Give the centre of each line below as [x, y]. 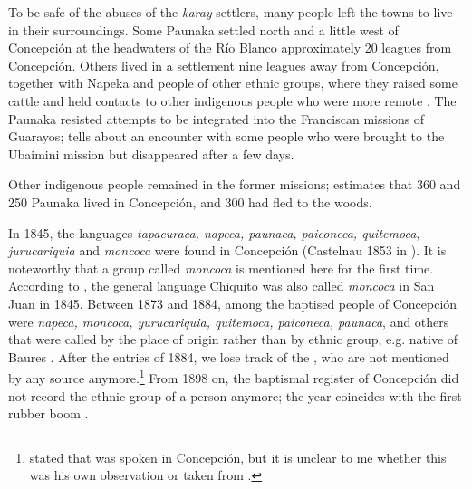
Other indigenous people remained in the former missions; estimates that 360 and [235, 184]
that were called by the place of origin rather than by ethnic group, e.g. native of [233, 339]
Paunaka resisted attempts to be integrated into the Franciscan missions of [217, 118]
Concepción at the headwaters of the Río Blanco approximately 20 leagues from [230, 48]
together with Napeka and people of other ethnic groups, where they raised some [233, 83]
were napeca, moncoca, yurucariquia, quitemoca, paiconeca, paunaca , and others [229, 321]
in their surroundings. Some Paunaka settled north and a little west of [203, 29]
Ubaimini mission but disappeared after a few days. [151, 153]
